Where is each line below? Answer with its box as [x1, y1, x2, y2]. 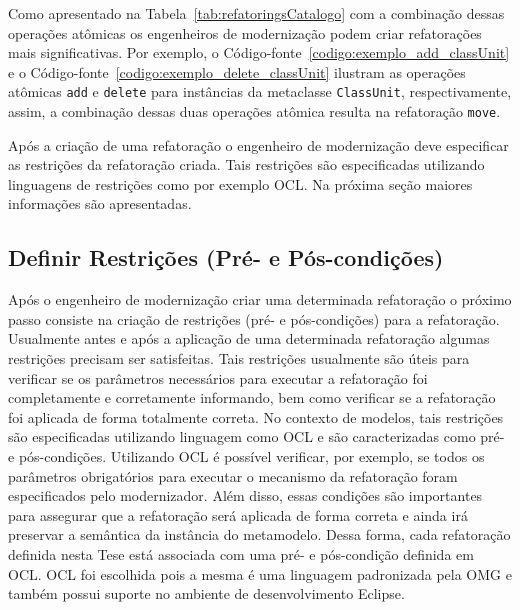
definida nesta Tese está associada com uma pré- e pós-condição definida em [8, 543, 474, 564]
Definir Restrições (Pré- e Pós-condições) [8, 242, 444, 273]
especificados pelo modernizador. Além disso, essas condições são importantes [8, 485, 483, 506]
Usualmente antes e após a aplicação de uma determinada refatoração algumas [8, 328, 490, 349]
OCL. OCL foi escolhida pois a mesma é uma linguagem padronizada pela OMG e [8, 563, 512, 584]
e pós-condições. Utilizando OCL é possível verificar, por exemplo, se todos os [8, 446, 485, 467]
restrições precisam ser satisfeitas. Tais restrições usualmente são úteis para [8, 348, 470, 369]
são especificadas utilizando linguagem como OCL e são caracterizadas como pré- [8, 426, 505, 447]
